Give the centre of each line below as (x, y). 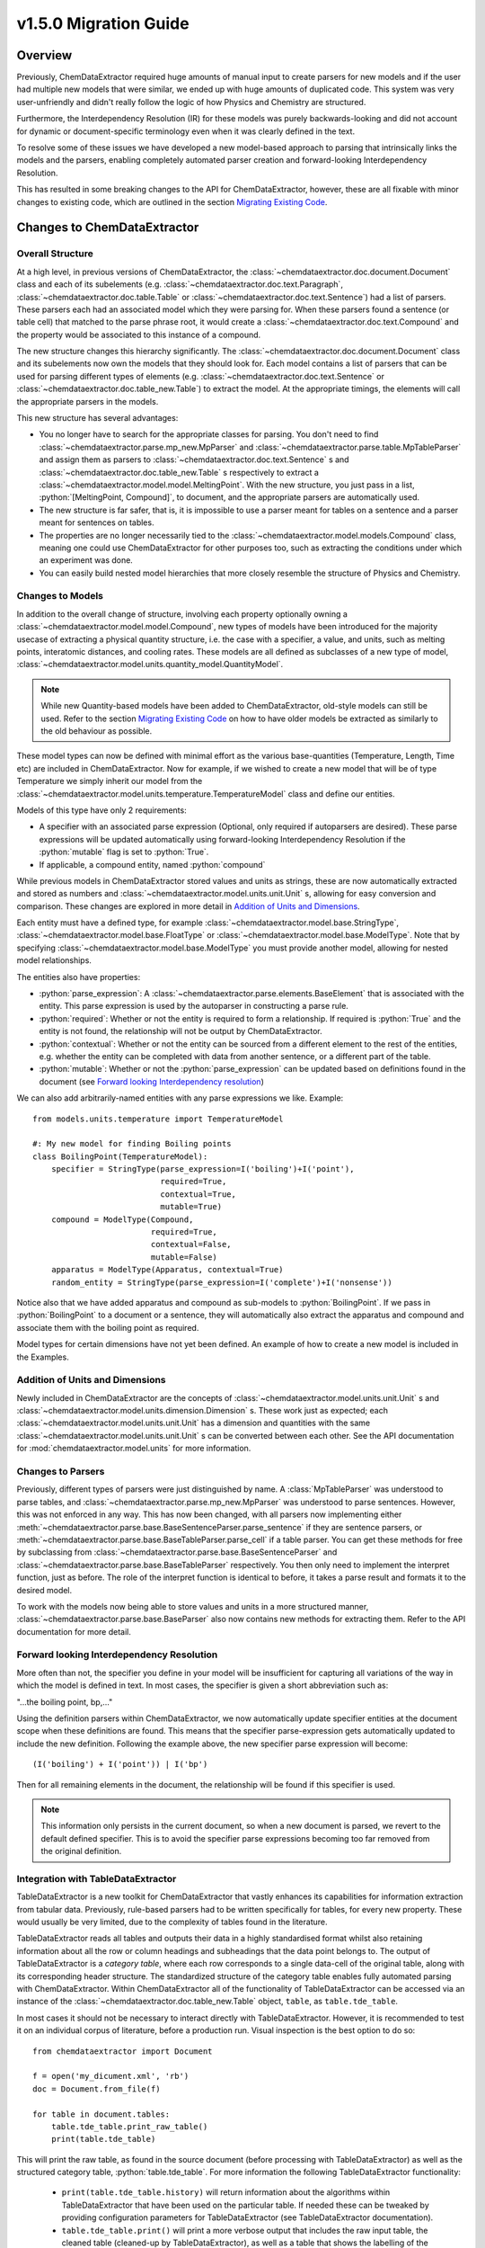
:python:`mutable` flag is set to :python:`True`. (124, 852)
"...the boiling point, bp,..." (65, 1702)
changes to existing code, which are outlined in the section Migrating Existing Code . (172, 201)
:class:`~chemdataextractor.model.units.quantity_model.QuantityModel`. (150, 665)
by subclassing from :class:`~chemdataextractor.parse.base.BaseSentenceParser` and (177, 1552)
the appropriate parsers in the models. (88, 401)
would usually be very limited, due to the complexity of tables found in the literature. (172, 1922)
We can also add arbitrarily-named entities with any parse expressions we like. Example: (180, 1098)
